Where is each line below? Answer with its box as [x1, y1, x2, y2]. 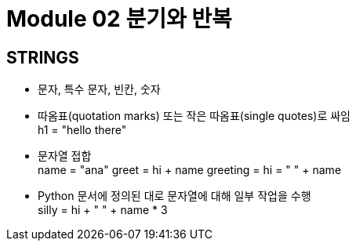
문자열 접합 [38, 149, 92, 163]
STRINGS [6, 47, 79, 67]
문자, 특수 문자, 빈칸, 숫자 [38, 82, 161, 96]
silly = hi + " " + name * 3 [38, 203, 168, 217]
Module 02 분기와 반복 [6, 5, 232, 32]
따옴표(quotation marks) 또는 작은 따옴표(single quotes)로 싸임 [38, 109, 351, 123]
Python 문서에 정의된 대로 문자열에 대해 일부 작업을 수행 [38, 189, 311, 203]
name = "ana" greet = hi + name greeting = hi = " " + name [38, 163, 342, 177]
